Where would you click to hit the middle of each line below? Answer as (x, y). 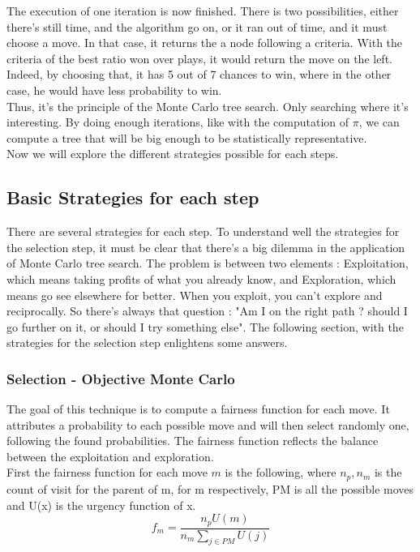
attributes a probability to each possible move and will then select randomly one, (208, 424)
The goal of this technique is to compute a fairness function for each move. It (198, 409)
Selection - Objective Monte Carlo (121, 378)
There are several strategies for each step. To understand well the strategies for (203, 231)
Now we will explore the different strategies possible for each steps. (173, 154)
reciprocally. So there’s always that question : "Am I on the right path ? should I (207, 311)
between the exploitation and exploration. (110, 456)
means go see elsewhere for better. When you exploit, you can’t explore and (195, 295)
